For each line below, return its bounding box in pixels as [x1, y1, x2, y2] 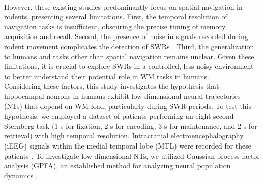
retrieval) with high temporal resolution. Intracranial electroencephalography [4, 130, 244, 141]
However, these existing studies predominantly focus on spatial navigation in [4, 1, 243, 12]
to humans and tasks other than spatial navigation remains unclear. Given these [4, 51, 254, 61]
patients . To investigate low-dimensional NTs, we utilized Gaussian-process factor [4, 150, 260, 161]
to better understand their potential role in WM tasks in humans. [4, 70, 210, 81]
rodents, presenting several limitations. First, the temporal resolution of [4, 11, 227, 22]
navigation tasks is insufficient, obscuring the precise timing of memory [4, 21, 226, 31]
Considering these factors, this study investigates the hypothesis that [4, 81, 219, 91]
